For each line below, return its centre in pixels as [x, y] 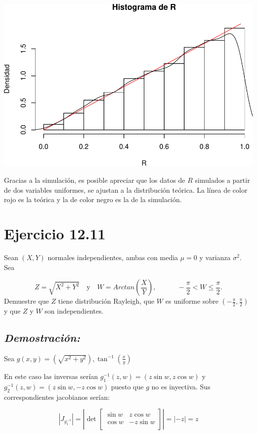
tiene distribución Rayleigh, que [106, 301]
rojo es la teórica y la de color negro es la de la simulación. [93, 199]
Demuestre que [26, 301]
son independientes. [74, 311]
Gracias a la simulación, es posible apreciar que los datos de [95, 180]
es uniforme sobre [192, 301]
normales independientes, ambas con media [113, 257]
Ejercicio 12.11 [55, 234]
